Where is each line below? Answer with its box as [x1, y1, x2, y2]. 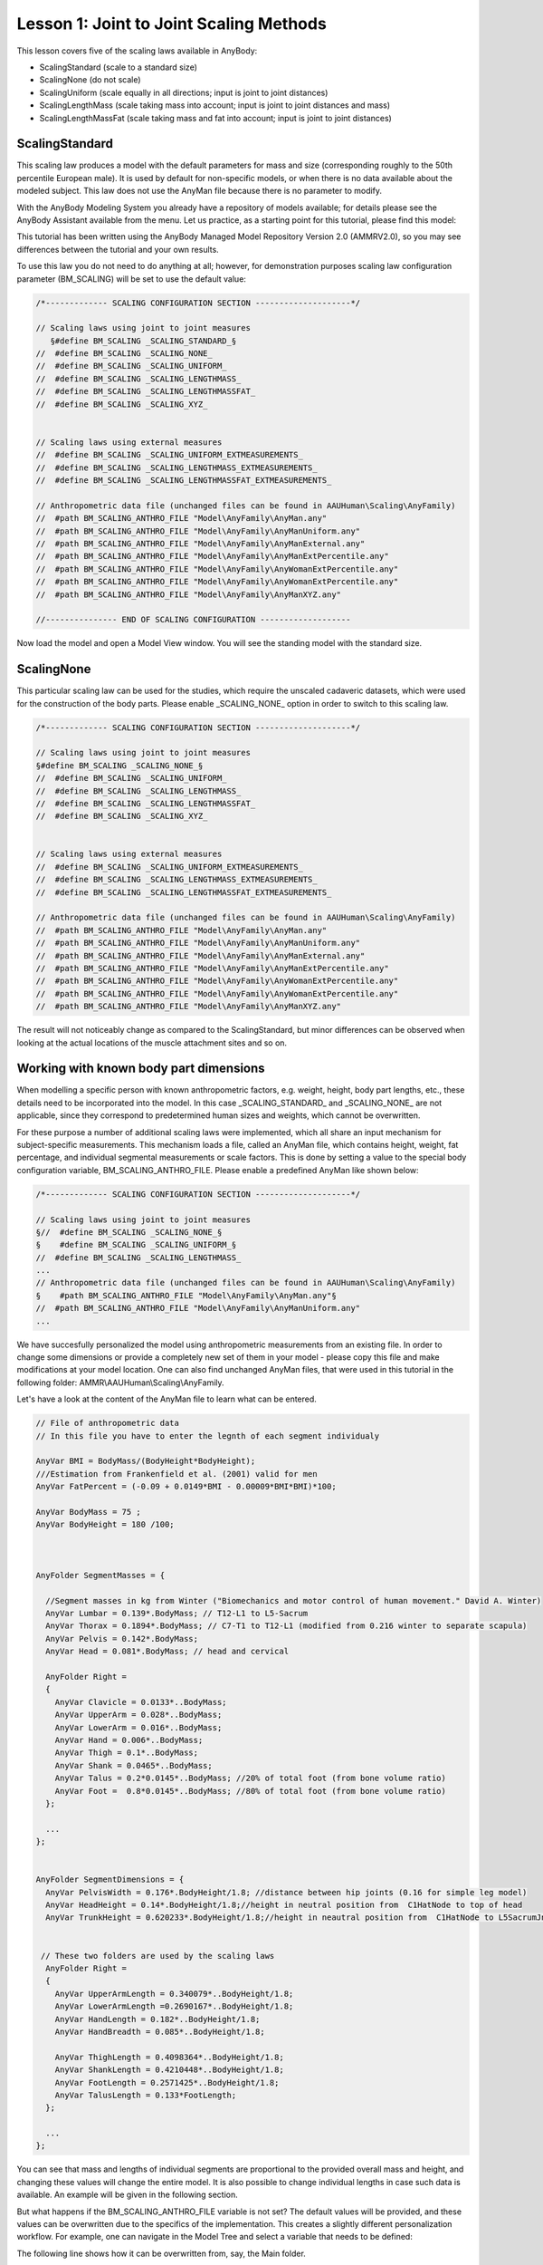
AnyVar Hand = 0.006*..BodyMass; [54, 1735, 204, 1745]
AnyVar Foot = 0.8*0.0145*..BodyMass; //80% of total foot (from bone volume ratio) [54, 1786, 447, 1796]
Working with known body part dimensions [16, 1061, 266, 1076]
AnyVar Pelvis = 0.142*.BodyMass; [45, 1634, 199, 1643]
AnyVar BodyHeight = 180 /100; [35, 1519, 176, 1530]
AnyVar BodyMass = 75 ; [35, 1507, 142, 1517]
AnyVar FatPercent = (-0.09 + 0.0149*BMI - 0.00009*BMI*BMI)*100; [35, 1481, 337, 1492]
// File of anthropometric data [35, 1418, 180, 1429]
